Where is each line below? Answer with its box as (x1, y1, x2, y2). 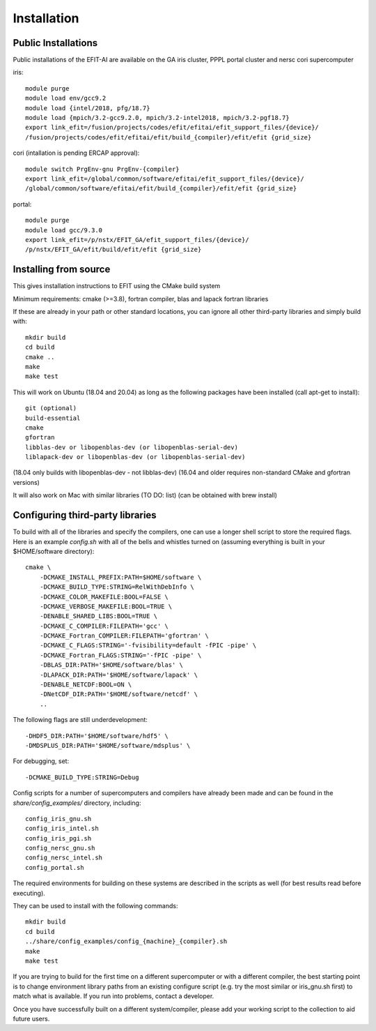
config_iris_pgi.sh (25, 834, 92, 842)
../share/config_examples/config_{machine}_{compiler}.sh (25, 938, 228, 945)
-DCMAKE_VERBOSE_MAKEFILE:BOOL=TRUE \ (39, 602, 173, 610)
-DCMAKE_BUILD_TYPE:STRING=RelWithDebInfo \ (39, 583, 194, 591)
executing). (13, 889, 45, 897)
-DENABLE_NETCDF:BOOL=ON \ (39, 681, 132, 688)
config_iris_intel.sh (25, 825, 99, 833)
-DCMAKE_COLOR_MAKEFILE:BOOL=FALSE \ (39, 593, 169, 601)
